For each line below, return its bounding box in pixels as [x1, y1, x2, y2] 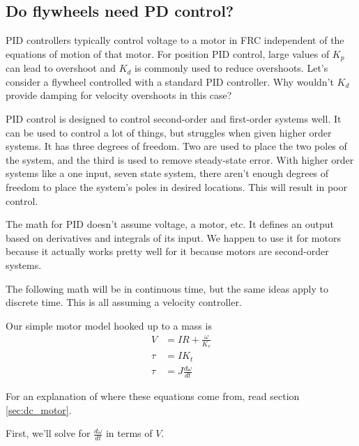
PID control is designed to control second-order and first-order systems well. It [6, 111, 342, 126]
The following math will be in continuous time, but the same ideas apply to [6, 281, 329, 295]
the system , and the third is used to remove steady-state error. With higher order [6, 152, 354, 167]
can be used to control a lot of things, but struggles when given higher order [6, 125, 332, 139]
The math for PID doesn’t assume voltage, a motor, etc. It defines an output [6, 217, 334, 231]
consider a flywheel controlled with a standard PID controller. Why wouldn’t [6, 74, 334, 89]
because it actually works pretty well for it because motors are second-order [6, 244, 329, 259]
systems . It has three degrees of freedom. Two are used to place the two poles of [6, 139, 347, 153]
